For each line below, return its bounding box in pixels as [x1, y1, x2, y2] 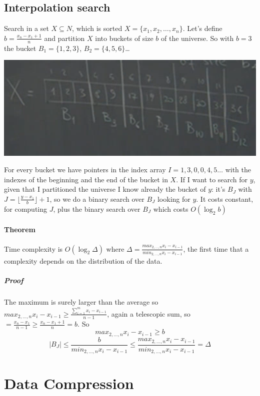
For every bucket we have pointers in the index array [4, 164, 166, 175]
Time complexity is [4, 243, 63, 254]
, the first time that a [183, 243, 249, 254]
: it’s [211, 184, 225, 194]
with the [225, 164, 251, 175]
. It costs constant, [196, 193, 253, 204]
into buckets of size [95, 32, 153, 43]
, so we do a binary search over [49, 193, 144, 204]
